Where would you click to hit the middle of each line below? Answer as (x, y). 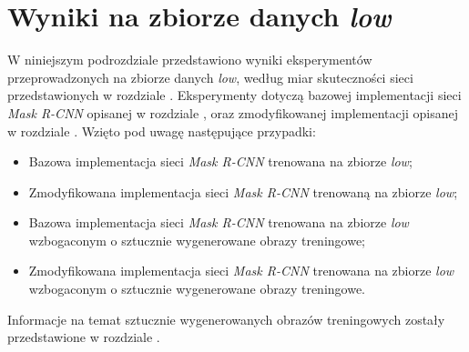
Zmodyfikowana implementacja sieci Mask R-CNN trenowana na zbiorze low (241, 271)
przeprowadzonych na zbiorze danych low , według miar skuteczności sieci (210, 77)
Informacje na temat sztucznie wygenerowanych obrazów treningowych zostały (226, 319)
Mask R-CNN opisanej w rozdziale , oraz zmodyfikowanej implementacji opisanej (233, 112)
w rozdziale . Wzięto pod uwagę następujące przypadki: (162, 131)
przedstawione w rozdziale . (84, 337)
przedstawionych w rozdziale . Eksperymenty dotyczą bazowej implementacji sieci (234, 95)
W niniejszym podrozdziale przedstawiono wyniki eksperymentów (190, 60)
